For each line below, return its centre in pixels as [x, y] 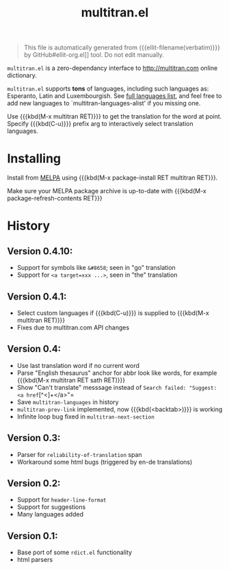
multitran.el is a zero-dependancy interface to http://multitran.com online [112, 68]
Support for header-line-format [62, 500]
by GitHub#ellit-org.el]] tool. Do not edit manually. [94, 55]
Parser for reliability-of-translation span [79, 454]
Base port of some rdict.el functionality [74, 552]
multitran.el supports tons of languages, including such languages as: [108, 89]
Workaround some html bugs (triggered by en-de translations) [105, 462]
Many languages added [50, 515]
